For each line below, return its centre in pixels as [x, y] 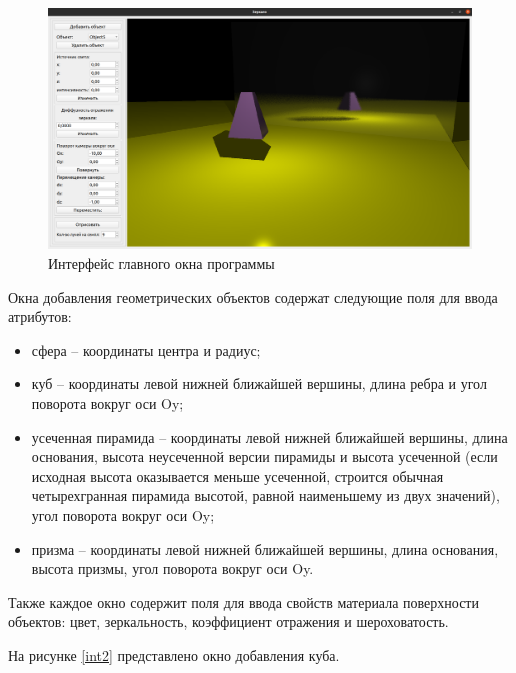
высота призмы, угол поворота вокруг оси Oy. [172, 568]
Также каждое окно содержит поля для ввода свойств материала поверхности [243, 601]
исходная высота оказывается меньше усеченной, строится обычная [237, 475]
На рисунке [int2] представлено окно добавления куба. [174, 654]
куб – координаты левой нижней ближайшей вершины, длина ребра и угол [259, 383]
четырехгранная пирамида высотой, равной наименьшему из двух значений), [265, 495]
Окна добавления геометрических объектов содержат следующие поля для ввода [253, 296]
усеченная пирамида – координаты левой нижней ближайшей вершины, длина [269, 436]
